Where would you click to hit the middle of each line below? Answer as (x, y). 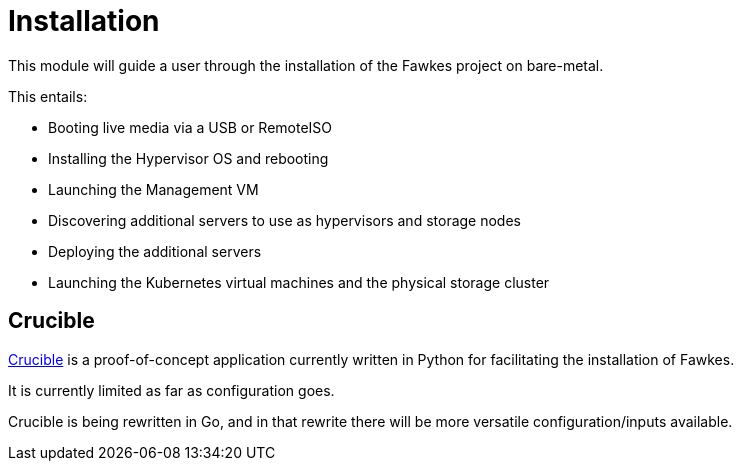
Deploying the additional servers (155, 251)
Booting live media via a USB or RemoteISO (190, 127)
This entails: (48, 96)
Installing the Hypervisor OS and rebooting (188, 158)
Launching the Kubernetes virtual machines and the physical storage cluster (299, 282)
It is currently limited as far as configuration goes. (171, 390)
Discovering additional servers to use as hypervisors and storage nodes (284, 220)
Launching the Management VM (153, 189)
